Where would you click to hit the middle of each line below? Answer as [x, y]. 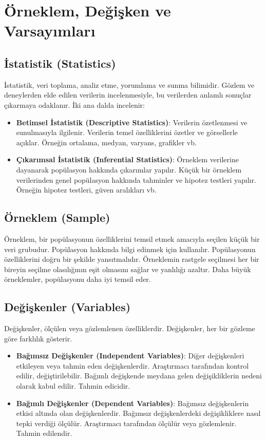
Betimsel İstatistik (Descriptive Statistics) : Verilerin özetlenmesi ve [132, 122]
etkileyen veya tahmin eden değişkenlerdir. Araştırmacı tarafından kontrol [132, 365]
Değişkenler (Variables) [68, 307]
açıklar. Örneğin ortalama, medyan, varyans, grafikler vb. [106, 142]
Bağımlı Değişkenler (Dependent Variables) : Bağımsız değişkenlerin [132, 403]
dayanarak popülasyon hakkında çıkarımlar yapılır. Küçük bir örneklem [129, 169]
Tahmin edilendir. [44, 433]
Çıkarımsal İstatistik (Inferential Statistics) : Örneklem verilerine [127, 159]
